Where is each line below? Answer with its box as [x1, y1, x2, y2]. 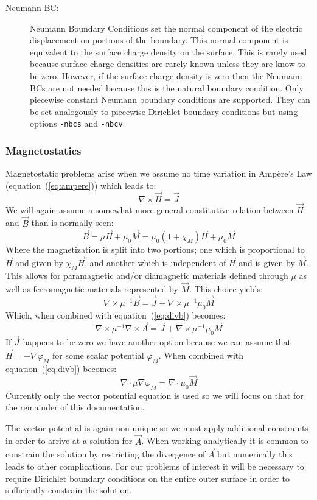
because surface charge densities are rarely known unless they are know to [30, 57, 305, 70]
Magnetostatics [5, 143, 82, 158]
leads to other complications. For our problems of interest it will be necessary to [5, 459, 304, 472]
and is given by [239, 256, 295, 269]
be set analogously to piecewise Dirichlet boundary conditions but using [30, 105, 298, 118]
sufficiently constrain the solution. [5, 484, 132, 496]
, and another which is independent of [85, 256, 226, 269]
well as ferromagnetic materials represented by [5, 282, 178, 295]
